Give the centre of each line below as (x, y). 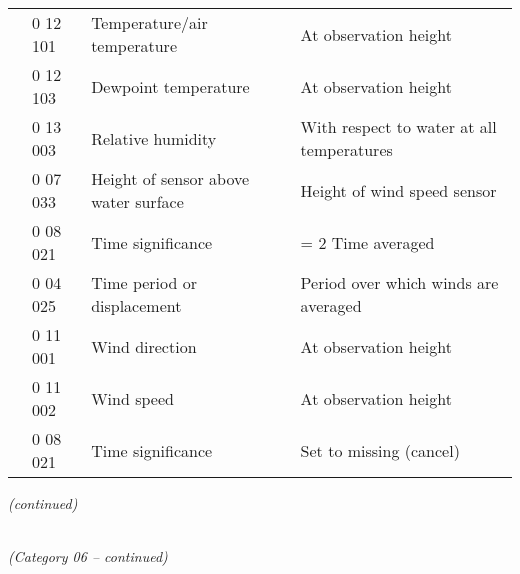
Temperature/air (149, 22)
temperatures (346, 149)
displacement (136, 305)
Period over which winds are (399, 282)
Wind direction (144, 346)
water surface (137, 201)
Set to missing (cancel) (380, 450)
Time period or (144, 282)
